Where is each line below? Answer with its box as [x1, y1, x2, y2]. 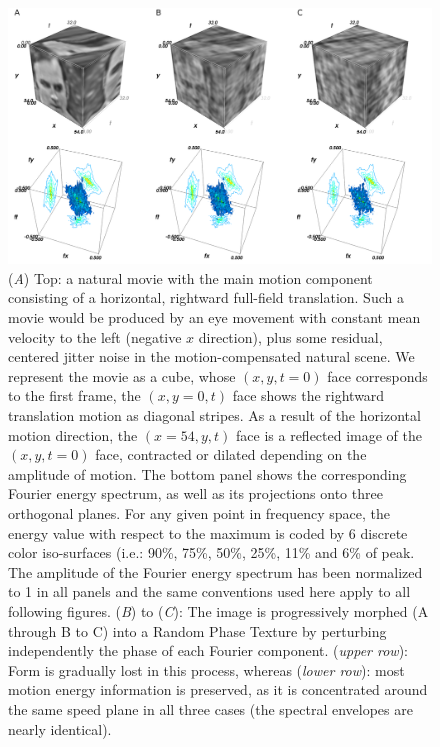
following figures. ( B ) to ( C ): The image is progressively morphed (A [8, 600, 429, 621]
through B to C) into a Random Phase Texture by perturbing [8, 620, 387, 641]
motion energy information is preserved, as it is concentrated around [8, 679, 428, 700]
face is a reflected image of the [236, 424, 422, 445]
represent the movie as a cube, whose [8, 365, 236, 386]
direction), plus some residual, [198, 326, 383, 347]
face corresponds [327, 365, 428, 386]
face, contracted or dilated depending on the [95, 444, 367, 465]
